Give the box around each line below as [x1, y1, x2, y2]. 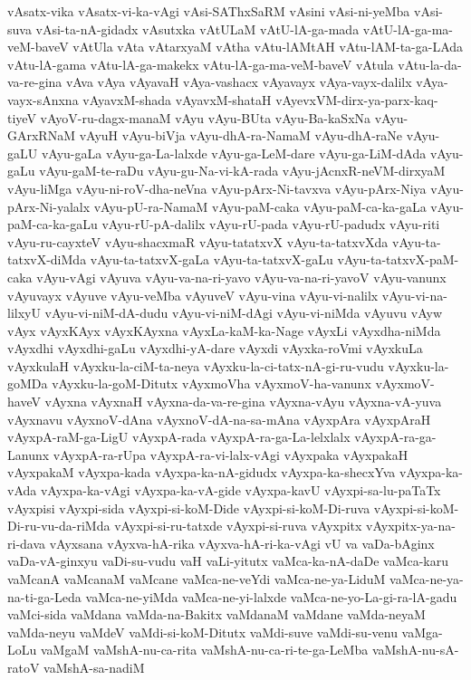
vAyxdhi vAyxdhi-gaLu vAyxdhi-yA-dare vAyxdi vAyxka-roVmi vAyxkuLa [7, 339, 423, 358]
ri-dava [7, 533, 46, 552]
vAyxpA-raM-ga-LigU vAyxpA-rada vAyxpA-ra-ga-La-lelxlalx [7, 427, 351, 446]
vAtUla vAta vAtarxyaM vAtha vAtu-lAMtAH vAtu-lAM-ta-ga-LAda [72, 37, 464, 56]
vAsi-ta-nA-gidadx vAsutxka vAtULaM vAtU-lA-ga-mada [35, 19, 360, 38]
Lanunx [7, 445, 50, 464]
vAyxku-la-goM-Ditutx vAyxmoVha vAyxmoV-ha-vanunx [52, 374, 371, 393]
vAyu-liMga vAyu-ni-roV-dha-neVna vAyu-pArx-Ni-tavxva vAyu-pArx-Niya [7, 178, 427, 197]
